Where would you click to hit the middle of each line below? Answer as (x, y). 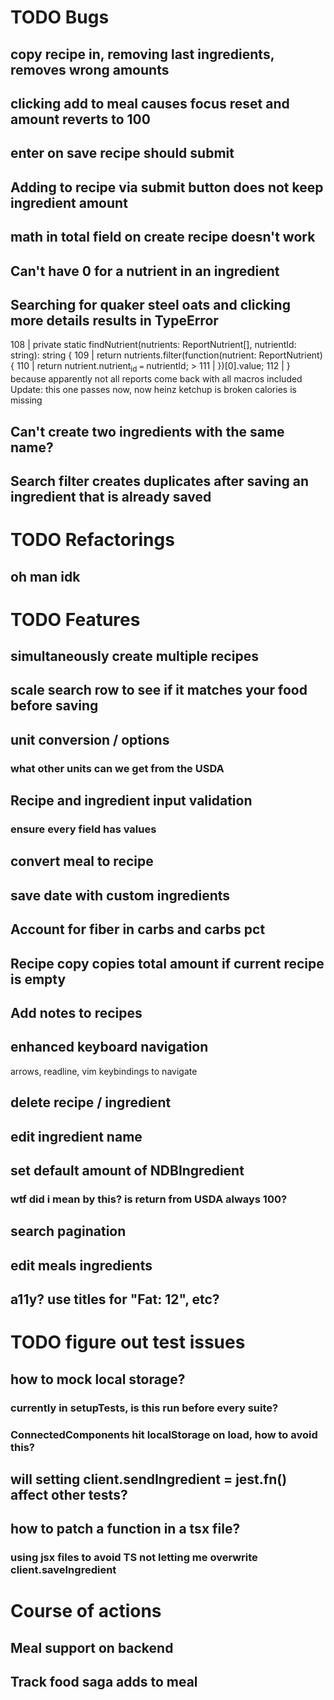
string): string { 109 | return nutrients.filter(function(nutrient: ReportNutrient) (166, 355)
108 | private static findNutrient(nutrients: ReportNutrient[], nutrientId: (153, 345)
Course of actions (86, 1611)
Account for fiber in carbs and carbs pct (138, 929)
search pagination (68, 1231)
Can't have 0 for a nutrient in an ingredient (145, 271)
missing (26, 400)
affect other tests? (69, 1494)
